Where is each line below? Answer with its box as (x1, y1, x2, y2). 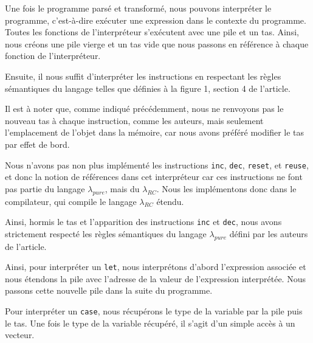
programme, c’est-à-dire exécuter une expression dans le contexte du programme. (5, 13, 306, 26)
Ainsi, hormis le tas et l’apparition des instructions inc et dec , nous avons (5, 215, 282, 228)
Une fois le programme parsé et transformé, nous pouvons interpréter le (5, 2, 272, 14)
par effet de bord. (5, 137, 70, 150)
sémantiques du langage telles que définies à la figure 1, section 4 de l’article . (5, 81, 291, 94)
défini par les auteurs (229, 227, 308, 240)
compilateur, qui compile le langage (5, 195, 137, 207)
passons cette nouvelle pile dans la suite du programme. (5, 284, 213, 297)
